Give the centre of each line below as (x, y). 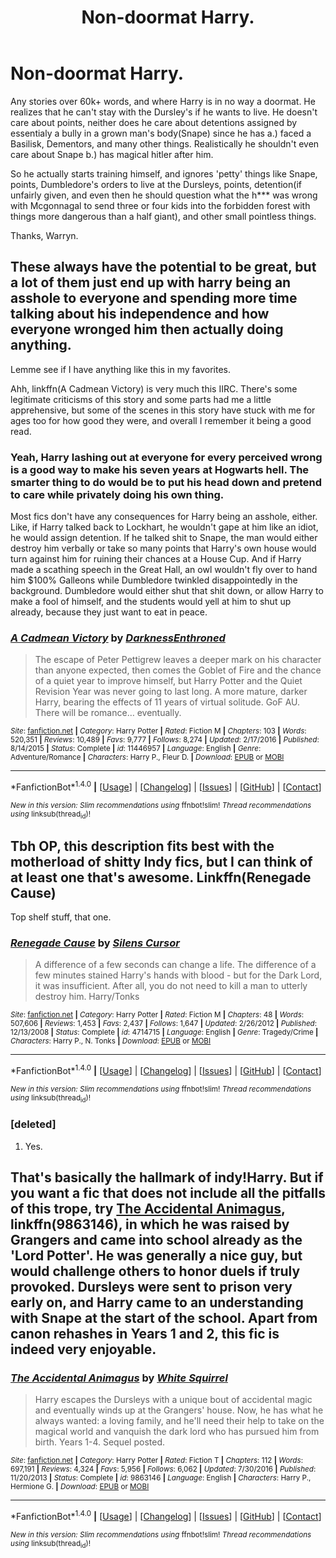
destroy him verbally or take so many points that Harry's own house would (163, 548)
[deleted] (33, 1124)
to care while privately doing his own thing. (117, 494)
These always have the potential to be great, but (163, 267)
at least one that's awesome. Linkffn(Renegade (161, 877)
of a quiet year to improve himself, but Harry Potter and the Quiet (168, 681)
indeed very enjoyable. (83, 1349)
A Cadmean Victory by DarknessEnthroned (118, 638)
